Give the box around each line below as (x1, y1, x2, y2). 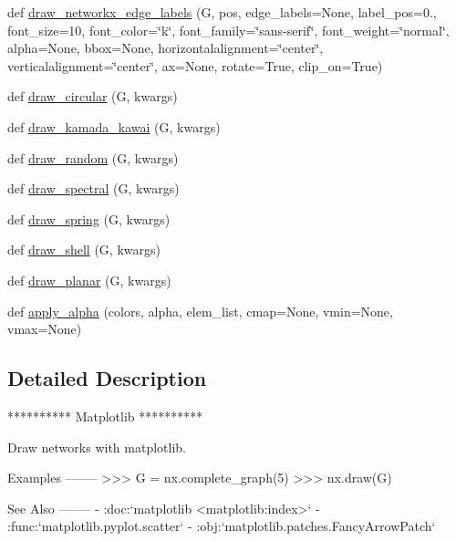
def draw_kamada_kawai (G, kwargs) (7, 117, 221, 136)
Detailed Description (7, 364, 207, 392)
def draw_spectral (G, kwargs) (7, 179, 180, 198)
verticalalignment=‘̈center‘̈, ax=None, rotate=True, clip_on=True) (7, 56, 383, 75)
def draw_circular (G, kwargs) (7, 87, 178, 106)
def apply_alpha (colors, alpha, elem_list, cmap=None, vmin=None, (7, 301, 393, 320)
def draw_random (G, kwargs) (7, 148, 179, 167)
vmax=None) (7, 319, 82, 338)
